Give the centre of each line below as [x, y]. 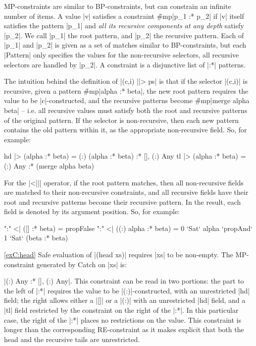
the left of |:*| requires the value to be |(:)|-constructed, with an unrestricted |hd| [127, 290]
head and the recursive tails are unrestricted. [72, 339]
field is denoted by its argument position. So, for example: [92, 211]
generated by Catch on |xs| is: [82, 264]
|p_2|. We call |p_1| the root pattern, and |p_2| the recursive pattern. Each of [124, 35]
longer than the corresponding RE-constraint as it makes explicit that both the [124, 329]
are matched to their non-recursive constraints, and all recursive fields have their [126, 192]
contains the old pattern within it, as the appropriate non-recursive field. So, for [126, 130]
